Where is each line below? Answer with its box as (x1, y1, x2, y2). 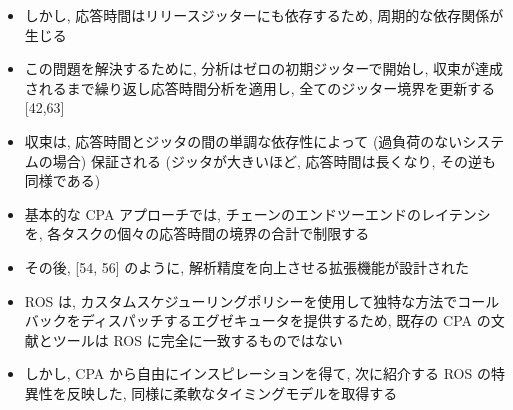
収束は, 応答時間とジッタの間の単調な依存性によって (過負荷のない (24, 130, 463, 151)
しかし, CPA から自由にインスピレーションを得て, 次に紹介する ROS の (24, 363, 491, 384)
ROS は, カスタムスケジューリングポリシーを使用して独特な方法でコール (24, 290, 500, 311)
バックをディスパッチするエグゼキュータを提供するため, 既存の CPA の (24, 310, 491, 331)
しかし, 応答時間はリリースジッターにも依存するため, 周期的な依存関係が (24, 5, 504, 25)
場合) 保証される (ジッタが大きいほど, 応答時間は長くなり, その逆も (52, 150, 497, 171)
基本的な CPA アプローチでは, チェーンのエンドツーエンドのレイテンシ (24, 203, 491, 224)
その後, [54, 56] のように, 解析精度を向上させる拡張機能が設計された (24, 256, 469, 277)
